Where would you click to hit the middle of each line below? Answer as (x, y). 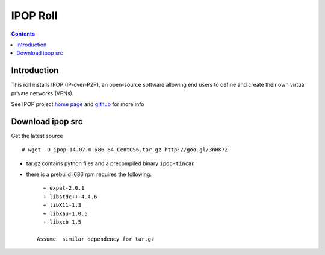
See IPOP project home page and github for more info (78, 104)
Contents (23, 34)
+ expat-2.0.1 (64, 188)
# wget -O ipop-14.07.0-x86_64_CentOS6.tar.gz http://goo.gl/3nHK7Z (125, 150)
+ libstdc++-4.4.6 (70, 197)
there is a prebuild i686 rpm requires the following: (89, 174)
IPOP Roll (34, 16)
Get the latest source (37, 136)
